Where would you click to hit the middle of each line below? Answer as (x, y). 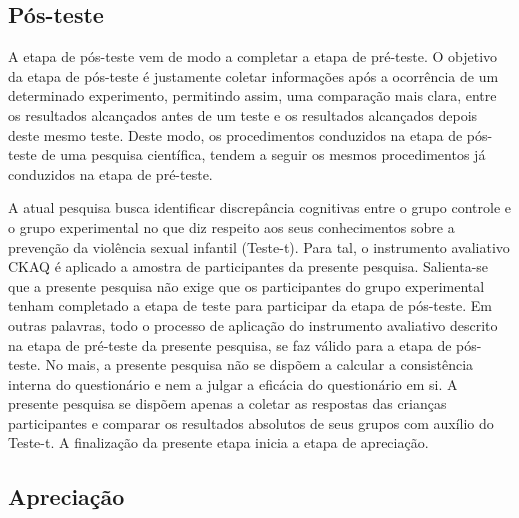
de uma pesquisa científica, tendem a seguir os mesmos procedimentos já (263, 154)
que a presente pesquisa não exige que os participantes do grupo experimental (246, 285)
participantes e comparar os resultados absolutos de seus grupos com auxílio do (251, 422)
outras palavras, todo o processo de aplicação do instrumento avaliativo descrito (253, 324)
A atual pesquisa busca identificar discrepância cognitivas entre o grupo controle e (260, 207)
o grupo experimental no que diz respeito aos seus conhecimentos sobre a (231, 226)
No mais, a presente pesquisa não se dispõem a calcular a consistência (259, 364)
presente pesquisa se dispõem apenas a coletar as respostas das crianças (227, 403)
